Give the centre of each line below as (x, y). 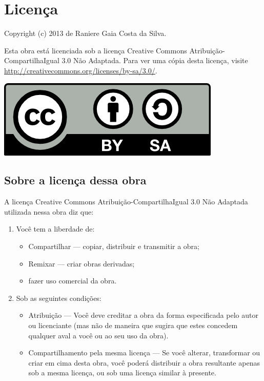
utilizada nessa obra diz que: (49, 211)
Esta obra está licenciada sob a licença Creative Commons (96, 50)
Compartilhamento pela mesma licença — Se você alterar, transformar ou (144, 353)
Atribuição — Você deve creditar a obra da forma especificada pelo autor (143, 315)
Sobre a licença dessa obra (75, 180)
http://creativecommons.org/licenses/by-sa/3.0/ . (81, 70)
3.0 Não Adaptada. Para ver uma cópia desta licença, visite (155, 60)
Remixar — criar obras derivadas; (82, 263)
